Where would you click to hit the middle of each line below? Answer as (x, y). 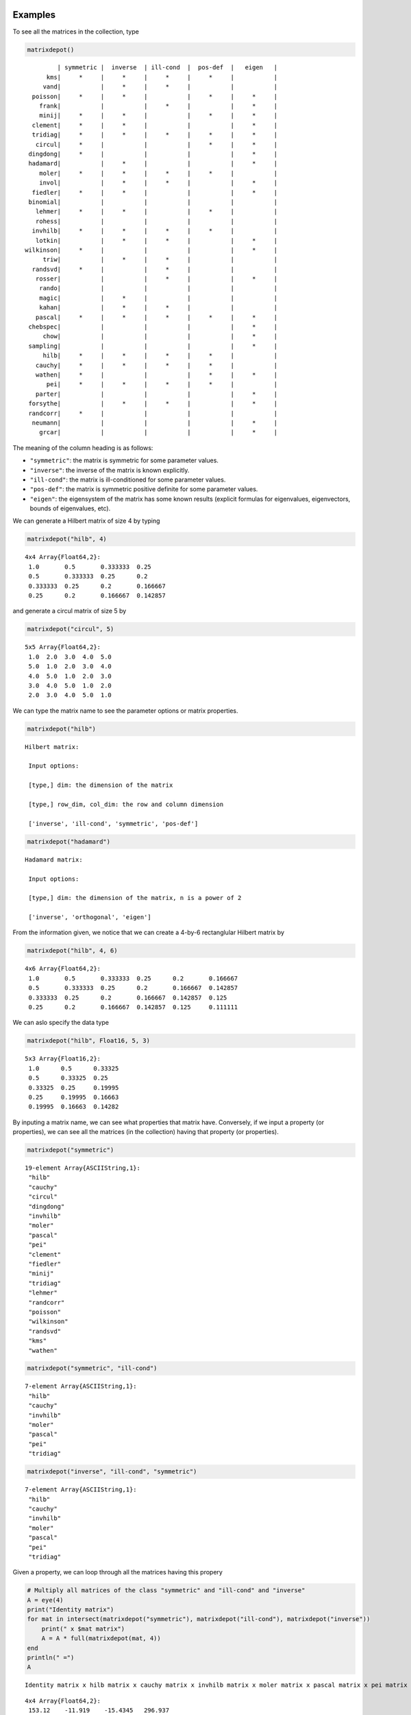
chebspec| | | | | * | (153, 327)
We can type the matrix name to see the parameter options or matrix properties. (126, 711)
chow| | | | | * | (160, 336)
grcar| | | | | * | (158, 433)
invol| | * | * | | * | (158, 183)
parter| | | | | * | (157, 394)
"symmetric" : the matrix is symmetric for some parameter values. (124, 460)
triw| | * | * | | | (160, 260)
